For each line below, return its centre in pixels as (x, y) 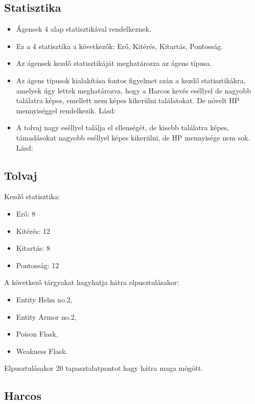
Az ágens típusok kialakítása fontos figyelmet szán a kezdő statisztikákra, (131, 80)
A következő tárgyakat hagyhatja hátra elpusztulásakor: (92, 282)
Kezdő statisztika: (32, 196)
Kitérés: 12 (33, 231)
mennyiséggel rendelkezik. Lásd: (66, 110)
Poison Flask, (37, 334)
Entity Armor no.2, (46, 316)
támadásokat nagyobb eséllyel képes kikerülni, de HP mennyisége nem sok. (133, 137)
